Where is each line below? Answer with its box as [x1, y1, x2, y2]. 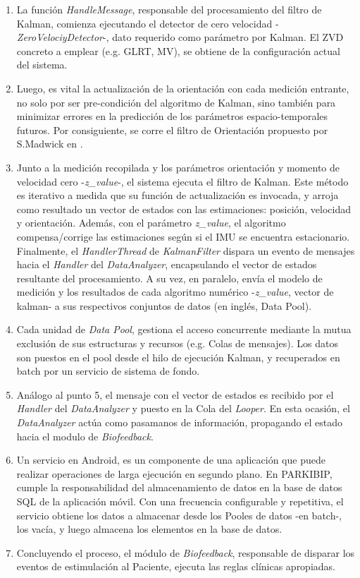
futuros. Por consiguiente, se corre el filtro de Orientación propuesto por [16, 122, 328, 137]
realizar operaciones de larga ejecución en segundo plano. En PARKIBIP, [16, 466, 333, 481]
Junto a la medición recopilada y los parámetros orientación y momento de [16, 159, 340, 174]
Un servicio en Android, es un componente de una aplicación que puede [16, 452, 325, 467]
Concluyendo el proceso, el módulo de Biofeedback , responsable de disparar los [16, 545, 355, 560]
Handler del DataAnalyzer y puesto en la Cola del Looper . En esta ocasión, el [16, 401, 350, 416]
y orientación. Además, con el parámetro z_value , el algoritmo [16, 215, 286, 230]
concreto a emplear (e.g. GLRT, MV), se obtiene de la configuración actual [16, 43, 340, 58]
